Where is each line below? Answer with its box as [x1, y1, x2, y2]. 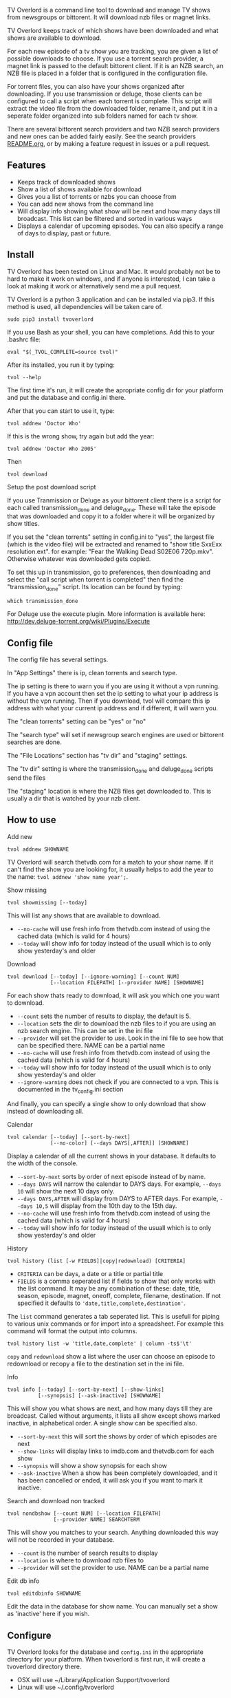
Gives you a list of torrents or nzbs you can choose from [16, 192, 177, 200]
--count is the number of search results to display [16, 1549, 158, 1558]
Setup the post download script [7, 482, 96, 491]
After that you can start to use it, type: [7, 406, 115, 415]
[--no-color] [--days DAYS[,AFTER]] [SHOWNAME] [50, 1140, 189, 1147]
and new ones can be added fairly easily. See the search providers [7, 132, 196, 140]
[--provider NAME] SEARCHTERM [53, 1516, 140, 1523]
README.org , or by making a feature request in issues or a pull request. [7, 140, 210, 147]
